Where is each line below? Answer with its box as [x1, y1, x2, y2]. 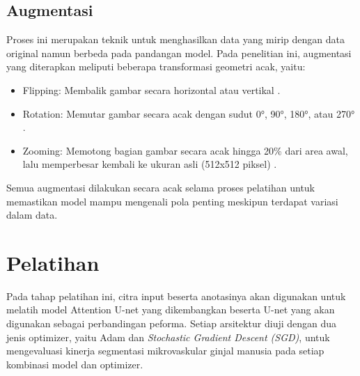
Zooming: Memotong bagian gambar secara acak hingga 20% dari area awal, [22, 143, 348, 157]
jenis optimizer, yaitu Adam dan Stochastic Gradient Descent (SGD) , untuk [6, 329, 330, 344]
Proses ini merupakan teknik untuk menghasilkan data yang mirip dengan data [6, 32, 345, 47]
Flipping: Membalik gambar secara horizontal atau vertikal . [22, 82, 281, 97]
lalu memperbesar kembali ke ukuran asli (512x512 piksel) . [22, 157, 277, 171]
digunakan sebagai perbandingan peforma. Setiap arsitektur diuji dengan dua [6, 316, 337, 331]
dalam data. [6, 207, 58, 222]
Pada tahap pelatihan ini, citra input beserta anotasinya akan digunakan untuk [6, 288, 346, 303]
